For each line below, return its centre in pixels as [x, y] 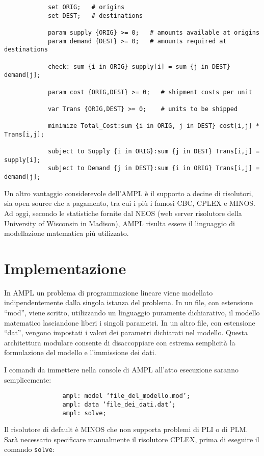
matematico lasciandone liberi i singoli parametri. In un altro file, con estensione [130, 322]
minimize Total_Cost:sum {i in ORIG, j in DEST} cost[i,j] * [154, 126]
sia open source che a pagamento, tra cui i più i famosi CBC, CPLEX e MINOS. [130, 203]
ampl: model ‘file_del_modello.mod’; [126, 396]
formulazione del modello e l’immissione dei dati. [80, 352]
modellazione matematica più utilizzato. [67, 233]
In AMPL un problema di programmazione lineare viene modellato [109, 292]
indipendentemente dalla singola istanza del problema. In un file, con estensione [129, 302]
